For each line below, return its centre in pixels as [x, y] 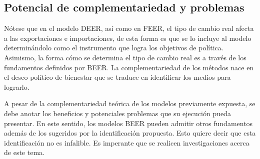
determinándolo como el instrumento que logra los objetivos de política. [114, 48]
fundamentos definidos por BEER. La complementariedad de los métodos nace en [129, 67]
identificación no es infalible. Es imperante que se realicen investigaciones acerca [127, 142]
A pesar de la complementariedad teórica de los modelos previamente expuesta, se [130, 103]
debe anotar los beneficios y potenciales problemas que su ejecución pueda [117, 113]
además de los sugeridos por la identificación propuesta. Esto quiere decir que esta [130, 133]
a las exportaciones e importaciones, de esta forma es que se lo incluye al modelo [128, 38]
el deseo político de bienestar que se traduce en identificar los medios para [117, 77]
